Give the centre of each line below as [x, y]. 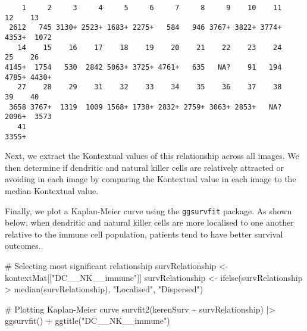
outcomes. [23, 246]
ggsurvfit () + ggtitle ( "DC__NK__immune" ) [87, 321]
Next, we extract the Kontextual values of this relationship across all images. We [152, 156]
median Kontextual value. [52, 190]
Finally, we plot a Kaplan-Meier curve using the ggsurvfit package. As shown [148, 210]
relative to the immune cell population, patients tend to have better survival [144, 234]
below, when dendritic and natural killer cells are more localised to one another [149, 222]
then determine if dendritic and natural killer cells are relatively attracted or [145, 167]
